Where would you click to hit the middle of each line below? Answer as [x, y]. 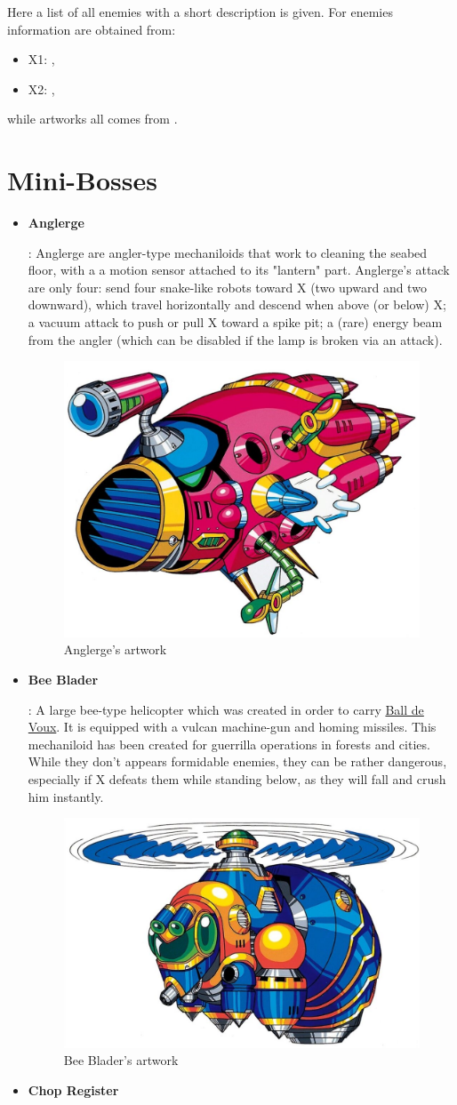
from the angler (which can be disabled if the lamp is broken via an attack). [235, 339]
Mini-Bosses [82, 180]
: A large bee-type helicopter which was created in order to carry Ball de [226, 709]
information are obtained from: [92, 29]
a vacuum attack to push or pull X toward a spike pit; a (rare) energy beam [235, 322]
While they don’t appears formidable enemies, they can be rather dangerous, [237, 761]
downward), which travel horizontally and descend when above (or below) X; [237, 304]
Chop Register [73, 1089]
